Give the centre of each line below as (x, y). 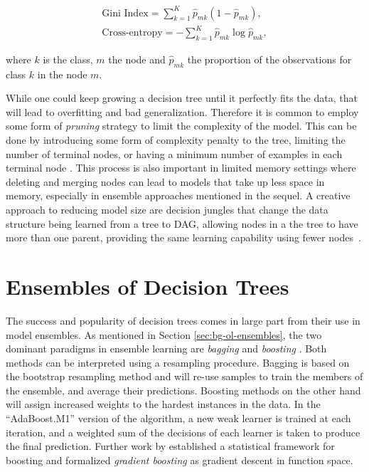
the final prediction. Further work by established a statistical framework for (170, 446)
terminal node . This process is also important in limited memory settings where (181, 168)
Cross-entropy (132, 33)
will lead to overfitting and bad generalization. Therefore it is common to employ (182, 111)
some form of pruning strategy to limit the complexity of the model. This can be (181, 126)
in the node (62, 74)
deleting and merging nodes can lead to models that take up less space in (165, 181)
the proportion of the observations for (269, 59)
